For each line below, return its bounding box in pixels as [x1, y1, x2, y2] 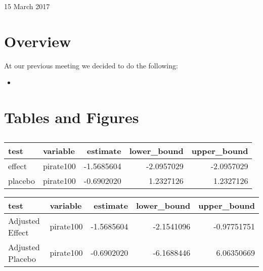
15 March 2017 [4, 1, 50, 11]
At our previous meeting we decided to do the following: [4, 60, 178, 70]
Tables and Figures [4, 107, 139, 128]
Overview [4, 30, 71, 51]
